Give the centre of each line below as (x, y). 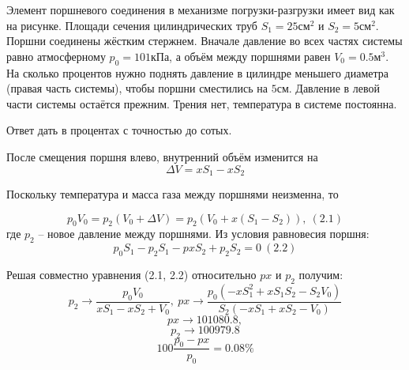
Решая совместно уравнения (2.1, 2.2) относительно (131, 274)
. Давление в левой (334, 88)
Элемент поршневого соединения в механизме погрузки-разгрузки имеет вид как (201, 9)
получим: (321, 274)
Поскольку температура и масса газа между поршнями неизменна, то (173, 194)
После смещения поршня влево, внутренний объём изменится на (162, 156)
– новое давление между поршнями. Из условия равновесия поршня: (204, 234)
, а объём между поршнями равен (250, 56)
